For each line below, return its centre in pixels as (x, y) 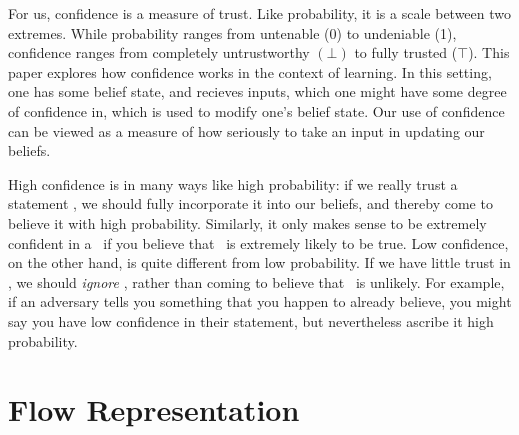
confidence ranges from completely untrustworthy (159, 52)
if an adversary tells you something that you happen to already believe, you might (260, 301)
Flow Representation (154, 409)
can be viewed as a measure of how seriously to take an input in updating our (246, 130)
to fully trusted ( (406, 52)
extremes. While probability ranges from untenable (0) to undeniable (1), (232, 32)
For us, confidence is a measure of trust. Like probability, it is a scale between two (260, 13)
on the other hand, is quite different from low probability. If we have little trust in (259, 262)
